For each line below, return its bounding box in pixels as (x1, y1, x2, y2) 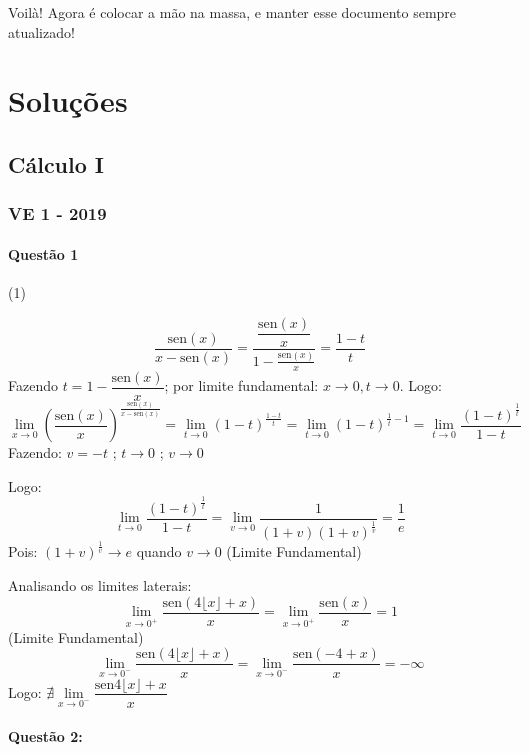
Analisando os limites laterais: (8, 575, 192, 595)
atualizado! (8, 21, 75, 42)
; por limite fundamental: (164, 375, 319, 396)
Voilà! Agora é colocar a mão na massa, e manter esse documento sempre (8, 2, 457, 22)
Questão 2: (8, 726, 83, 747)
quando (136, 541, 182, 562)
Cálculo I (8, 148, 105, 179)
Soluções (8, 80, 128, 121)
